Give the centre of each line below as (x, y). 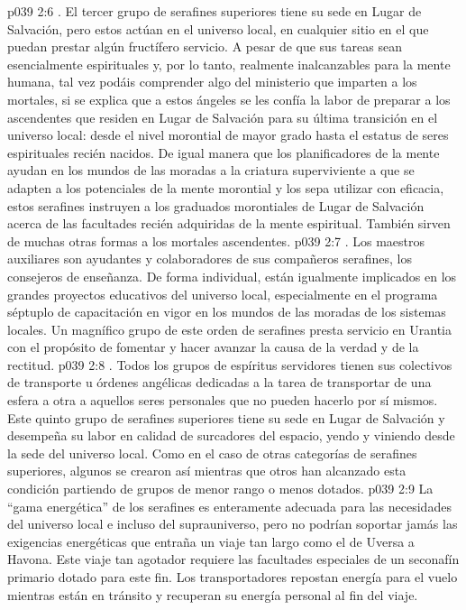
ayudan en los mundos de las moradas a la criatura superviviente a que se (211, 170)
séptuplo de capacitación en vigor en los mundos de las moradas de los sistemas (227, 312)
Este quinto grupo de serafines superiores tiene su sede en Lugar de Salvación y (226, 417)
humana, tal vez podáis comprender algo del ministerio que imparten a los (212, 82)
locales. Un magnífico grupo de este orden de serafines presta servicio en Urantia (229, 329)
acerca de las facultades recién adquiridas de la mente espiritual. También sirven (229, 223)
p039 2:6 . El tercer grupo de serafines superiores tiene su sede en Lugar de (215, 11)
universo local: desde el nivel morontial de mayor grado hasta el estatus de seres (228, 135)
